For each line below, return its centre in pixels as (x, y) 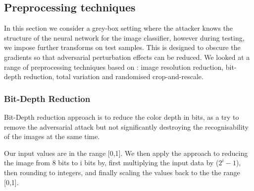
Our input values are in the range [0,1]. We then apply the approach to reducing (126, 153)
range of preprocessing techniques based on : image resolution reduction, (114, 67)
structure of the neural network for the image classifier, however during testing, (124, 37)
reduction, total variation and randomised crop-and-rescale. (113, 76)
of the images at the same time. (52, 136)
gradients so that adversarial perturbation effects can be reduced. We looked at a (127, 57)
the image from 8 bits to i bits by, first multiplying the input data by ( (111, 163)
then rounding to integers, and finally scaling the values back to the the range (122, 172)
